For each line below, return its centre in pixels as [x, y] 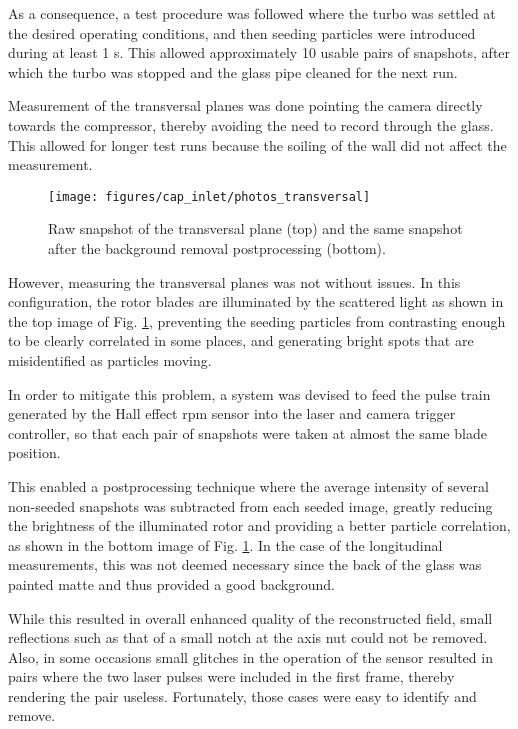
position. [34, 452]
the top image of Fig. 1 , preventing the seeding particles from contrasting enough [257, 320]
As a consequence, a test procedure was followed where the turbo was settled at [252, 13]
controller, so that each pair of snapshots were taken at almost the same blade [247, 432]
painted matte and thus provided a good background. [171, 583]
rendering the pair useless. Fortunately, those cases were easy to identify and [242, 695]
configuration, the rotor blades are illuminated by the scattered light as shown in [256, 301]
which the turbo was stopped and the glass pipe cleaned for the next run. [233, 71]
